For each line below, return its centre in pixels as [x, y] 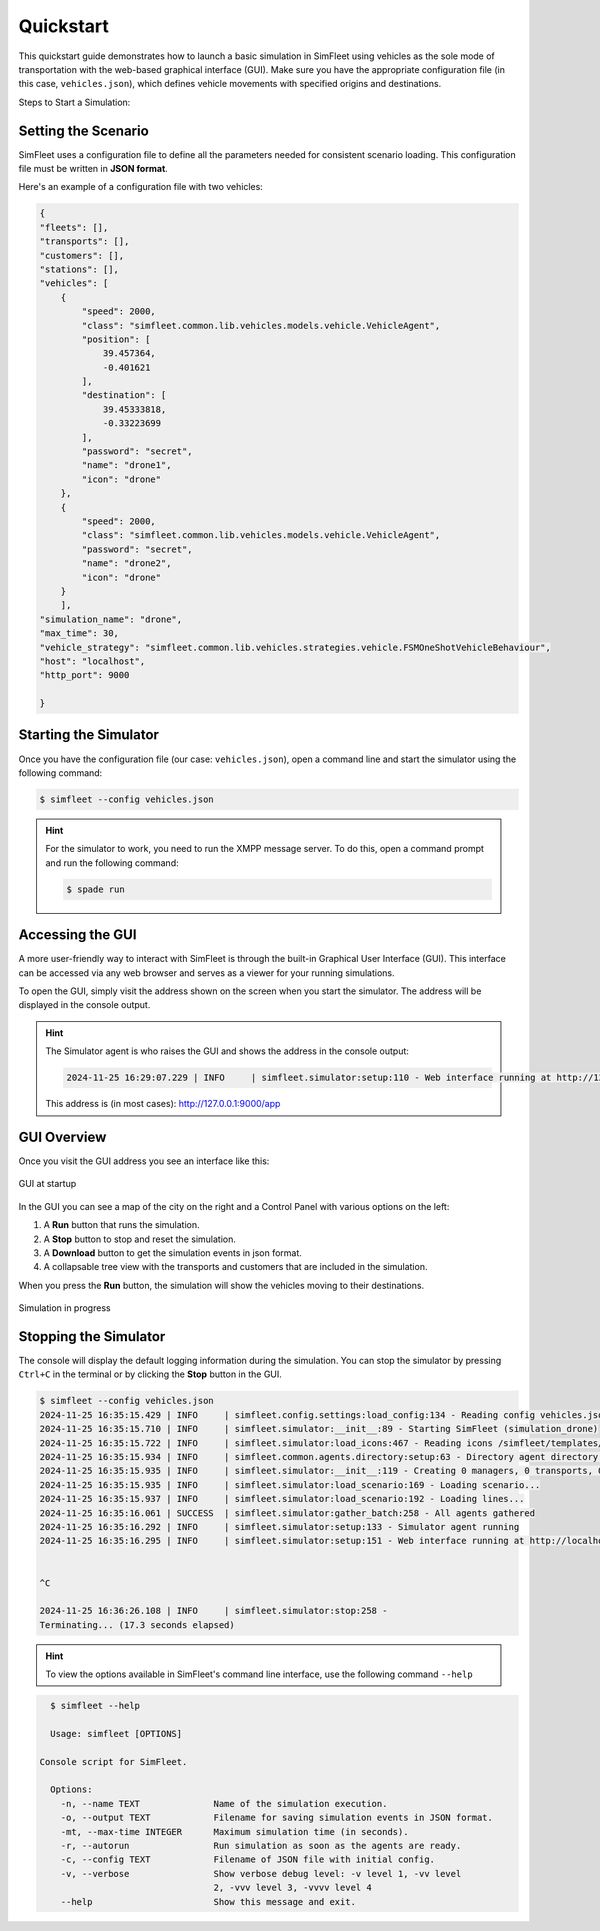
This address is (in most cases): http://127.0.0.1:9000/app [163, 1104]
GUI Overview [62, 1136]
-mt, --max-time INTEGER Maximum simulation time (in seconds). [234, 1831]
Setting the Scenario [83, 130]
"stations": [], [79, 269]
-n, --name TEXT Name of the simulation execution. [224, 1803]
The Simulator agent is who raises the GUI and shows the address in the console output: [227, 1051]
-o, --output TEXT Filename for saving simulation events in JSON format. [277, 1818]
